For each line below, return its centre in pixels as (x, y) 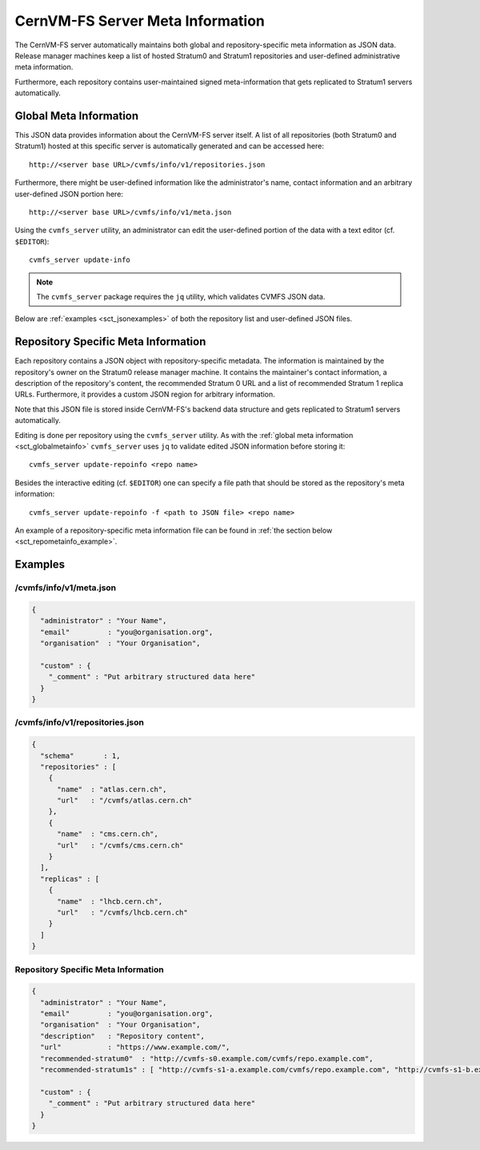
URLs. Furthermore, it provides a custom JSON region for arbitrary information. (145, 394)
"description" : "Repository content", (123, 1036)
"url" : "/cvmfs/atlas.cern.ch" (124, 800)
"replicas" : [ (70, 879)
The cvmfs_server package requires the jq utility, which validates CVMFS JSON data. (181, 296)
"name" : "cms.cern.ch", (108, 834)
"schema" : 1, (80, 756)
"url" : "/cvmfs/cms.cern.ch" (120, 845)
